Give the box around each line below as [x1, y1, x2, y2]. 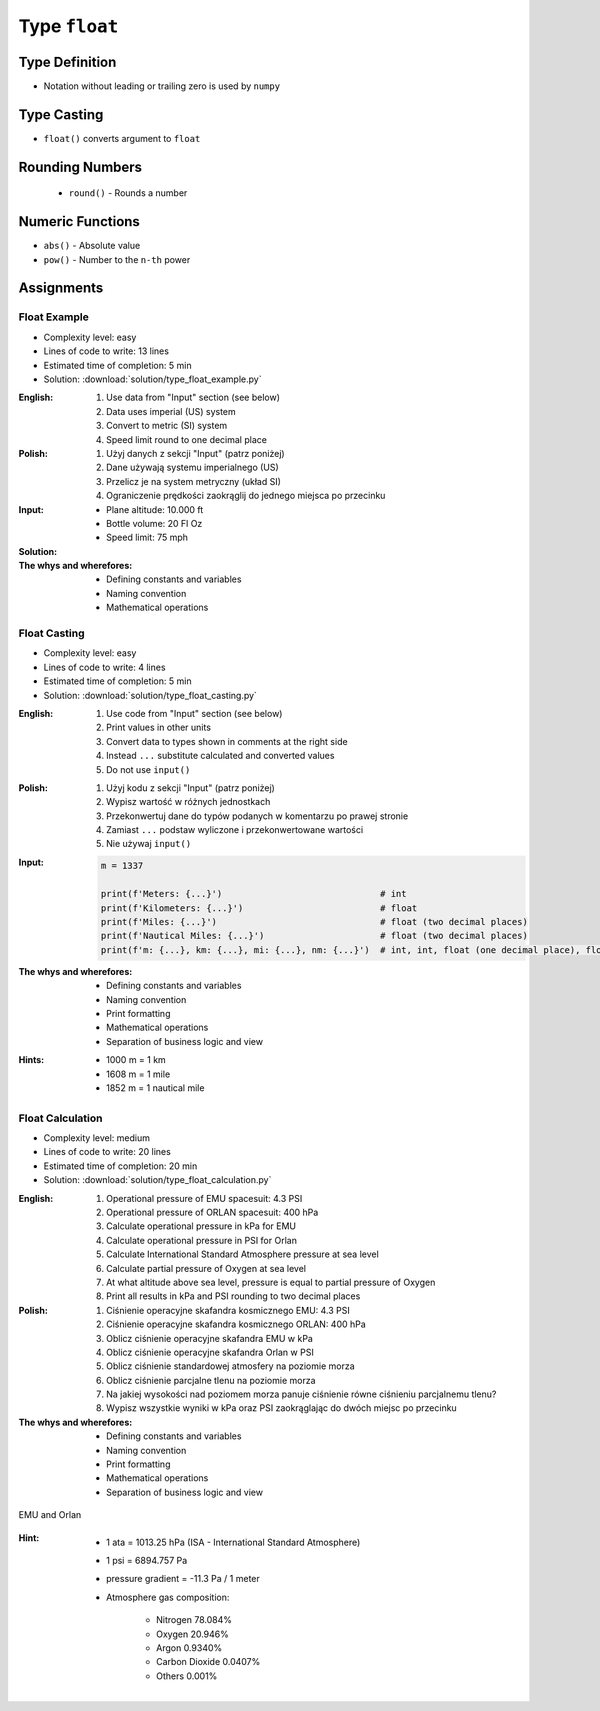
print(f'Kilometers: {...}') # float [100, 902, 418, 914]
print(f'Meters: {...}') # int [100, 888, 407, 900]
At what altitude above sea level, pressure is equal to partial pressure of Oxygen [106, 1276, 436, 1288]
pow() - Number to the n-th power [43, 253, 191, 265]
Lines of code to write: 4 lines [43, 661, 166, 673]
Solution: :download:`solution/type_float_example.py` [43, 373, 262, 385]
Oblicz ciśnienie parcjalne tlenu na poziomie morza [106, 1374, 316, 1386]
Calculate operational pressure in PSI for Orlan [106, 1234, 297, 1246]
